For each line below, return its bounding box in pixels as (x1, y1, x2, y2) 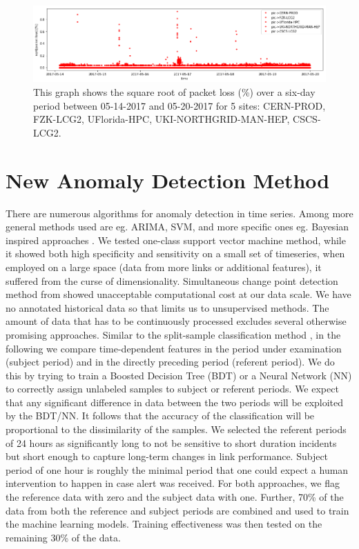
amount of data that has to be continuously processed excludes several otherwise (6, 314, 347, 328)
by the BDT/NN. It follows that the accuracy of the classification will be (6, 408, 315, 423)
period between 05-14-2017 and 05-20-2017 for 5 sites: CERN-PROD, (33, 98, 326, 112)
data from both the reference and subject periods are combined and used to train (6, 503, 349, 517)
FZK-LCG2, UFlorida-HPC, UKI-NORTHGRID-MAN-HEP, (33, 112, 290, 126)
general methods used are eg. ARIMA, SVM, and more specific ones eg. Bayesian (6, 219, 349, 234)
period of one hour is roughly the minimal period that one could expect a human (6, 462, 349, 477)
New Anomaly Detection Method (6, 166, 330, 194)
